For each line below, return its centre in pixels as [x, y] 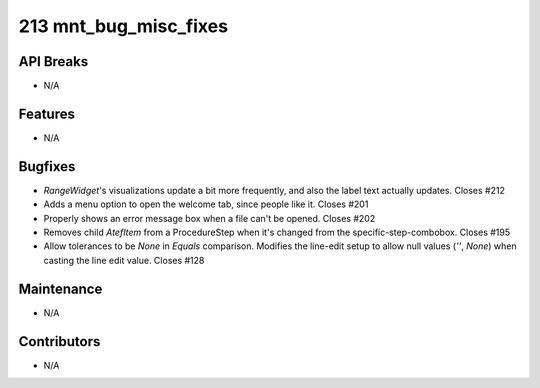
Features [46, 113]
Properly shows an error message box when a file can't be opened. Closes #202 [209, 218]
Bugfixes [47, 166]
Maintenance [60, 288]
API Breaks [53, 61]
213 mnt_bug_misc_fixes [123, 26]
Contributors [59, 341]
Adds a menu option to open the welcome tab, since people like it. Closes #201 [206, 204]
